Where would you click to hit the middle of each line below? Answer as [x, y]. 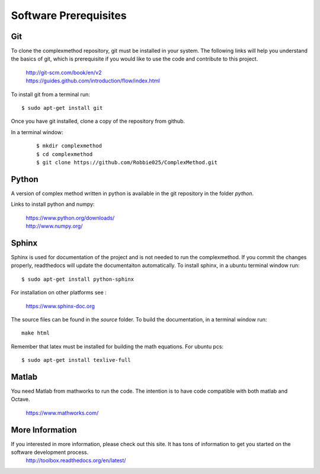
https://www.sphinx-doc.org [60, 306]
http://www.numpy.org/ [54, 226]
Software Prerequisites [69, 15]
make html [36, 333]
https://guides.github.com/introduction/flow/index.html [93, 81]
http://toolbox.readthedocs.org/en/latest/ [76, 460]
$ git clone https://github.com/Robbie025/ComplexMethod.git [127, 162]
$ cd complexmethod [65, 154]
